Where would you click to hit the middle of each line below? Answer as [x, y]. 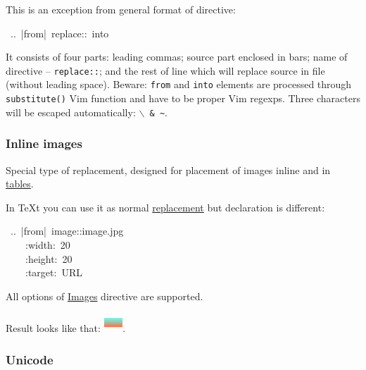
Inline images [44, 143]
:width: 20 [48, 245]
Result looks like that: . [66, 328]
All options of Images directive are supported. [105, 296]
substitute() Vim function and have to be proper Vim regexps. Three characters [183, 98]
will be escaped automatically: [71, 112]
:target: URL [53, 272]
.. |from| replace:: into [59, 33]
